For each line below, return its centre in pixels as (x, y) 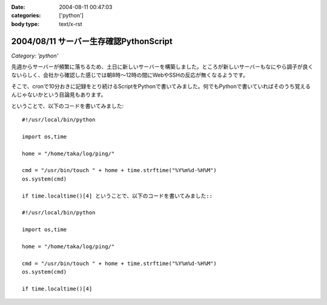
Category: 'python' (35, 56)
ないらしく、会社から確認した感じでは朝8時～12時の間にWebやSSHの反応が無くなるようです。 (130, 75)
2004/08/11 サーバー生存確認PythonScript (92, 41)
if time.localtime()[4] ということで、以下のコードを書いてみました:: (117, 196)
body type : (25, 24)
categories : (26, 16)
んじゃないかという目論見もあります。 (59, 95)
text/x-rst (71, 24)
